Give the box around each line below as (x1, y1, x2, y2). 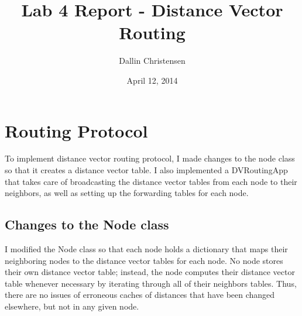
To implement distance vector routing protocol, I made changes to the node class (5, 152, 295, 164)
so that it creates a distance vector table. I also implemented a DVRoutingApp (5, 164, 288, 176)
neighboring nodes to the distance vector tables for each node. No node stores (5, 254, 283, 266)
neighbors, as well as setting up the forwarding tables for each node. (5, 187, 249, 199)
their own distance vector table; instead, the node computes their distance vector (5, 266, 295, 278)
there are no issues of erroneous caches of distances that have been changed (5, 288, 275, 301)
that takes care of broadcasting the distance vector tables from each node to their (5, 175, 297, 187)
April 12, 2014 (126, 74, 178, 86)
